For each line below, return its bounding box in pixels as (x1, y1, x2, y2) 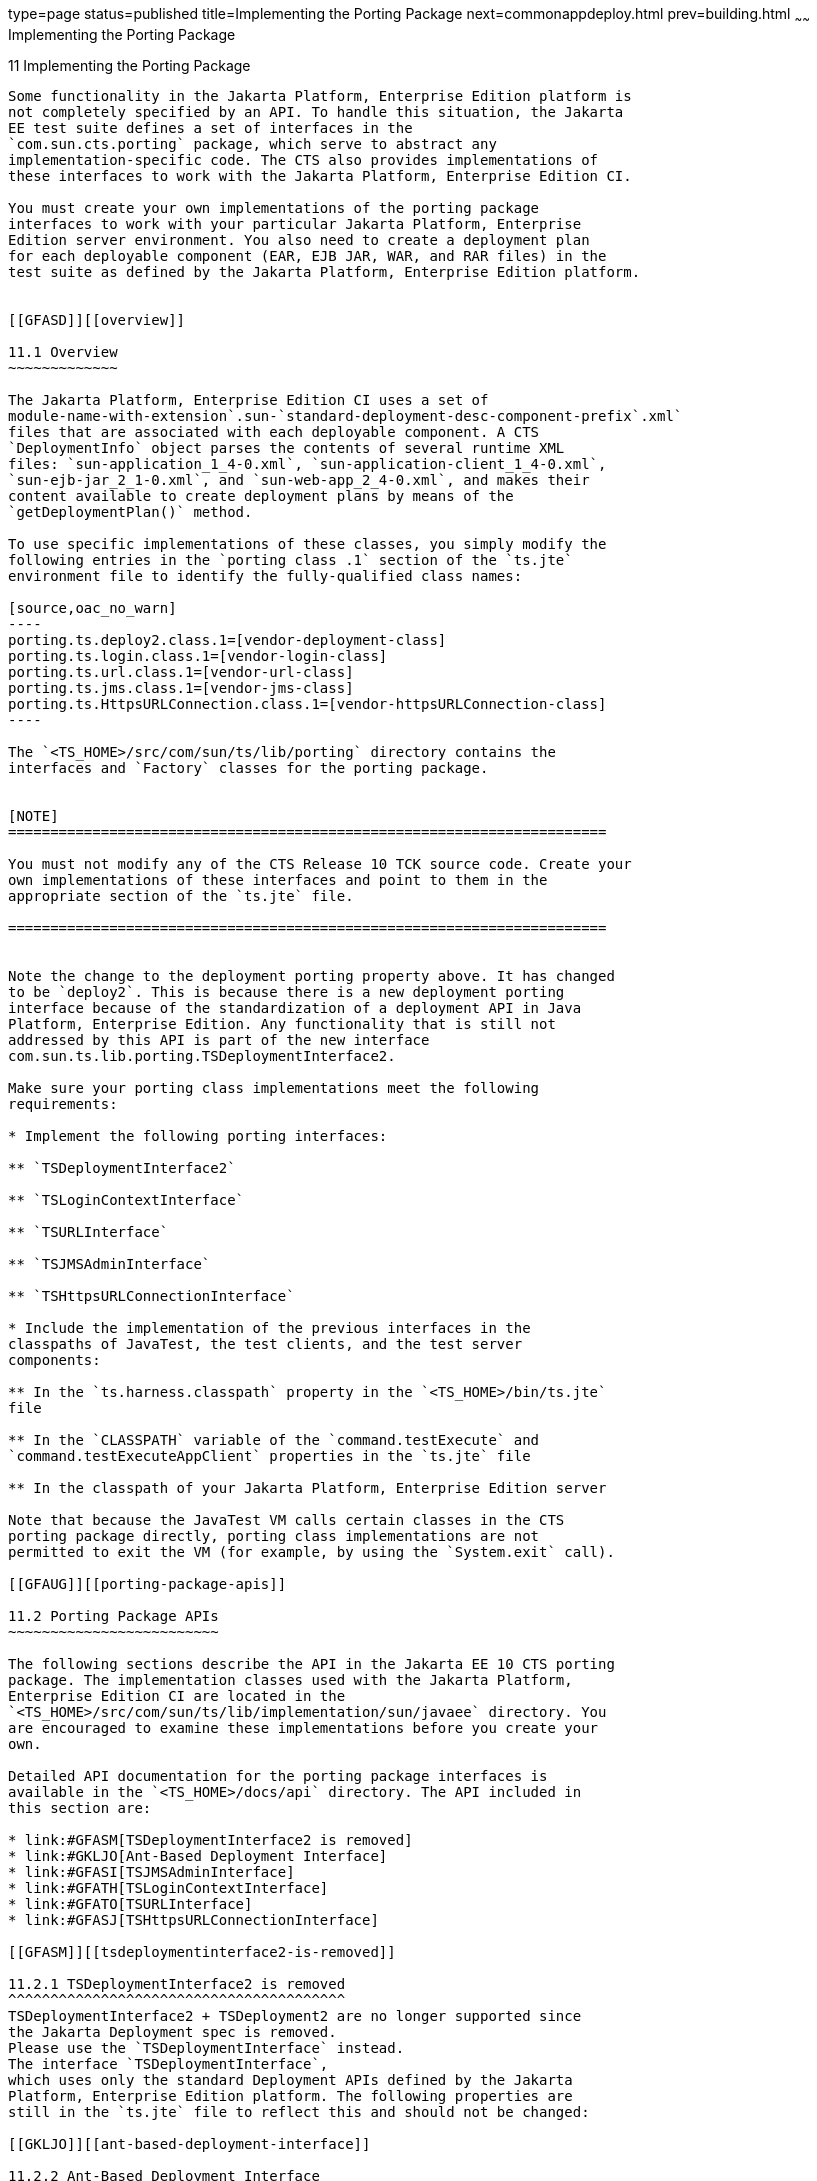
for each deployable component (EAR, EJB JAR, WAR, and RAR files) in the (8, 247, 607, 264)
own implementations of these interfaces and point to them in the (8, 871, 548, 888)
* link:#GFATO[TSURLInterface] (8, 1895, 253, 1912)
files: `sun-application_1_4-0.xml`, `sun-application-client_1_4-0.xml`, (8, 455, 607, 472)
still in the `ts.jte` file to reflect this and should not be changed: (8, 2103, 590, 2120)
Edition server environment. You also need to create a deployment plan (8, 231, 590, 248)
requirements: (8, 1095, 118, 1112)
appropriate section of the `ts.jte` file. (8, 887, 354, 904)
